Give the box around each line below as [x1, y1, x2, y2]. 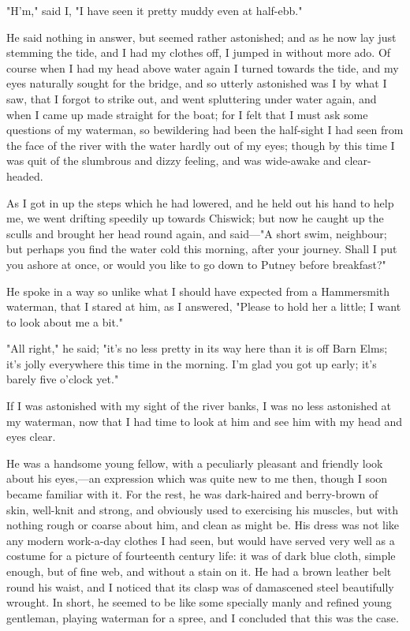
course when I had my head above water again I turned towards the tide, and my [6, 59, 399, 76]
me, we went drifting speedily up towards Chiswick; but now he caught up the [6, 210, 384, 226]
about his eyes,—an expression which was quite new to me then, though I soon [6, 470, 388, 487]
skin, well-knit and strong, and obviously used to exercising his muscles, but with [6, 501, 398, 517]
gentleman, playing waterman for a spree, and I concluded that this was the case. [6, 609, 399, 625]
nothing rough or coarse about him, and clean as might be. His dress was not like [6, 517, 399, 533]
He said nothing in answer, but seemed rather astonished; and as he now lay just [6, 28, 397, 45]
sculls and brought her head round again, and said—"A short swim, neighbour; [6, 225, 387, 241]
